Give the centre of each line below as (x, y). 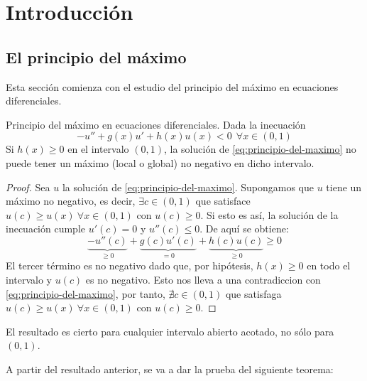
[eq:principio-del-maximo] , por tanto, (86, 293)
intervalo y (29, 279)
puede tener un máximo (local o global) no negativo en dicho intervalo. (160, 162)
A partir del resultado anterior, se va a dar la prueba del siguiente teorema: (170, 369)
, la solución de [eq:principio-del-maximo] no (260, 149)
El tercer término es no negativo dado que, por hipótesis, (130, 265)
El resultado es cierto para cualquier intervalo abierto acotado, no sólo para (170, 331)
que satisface (223, 201)
